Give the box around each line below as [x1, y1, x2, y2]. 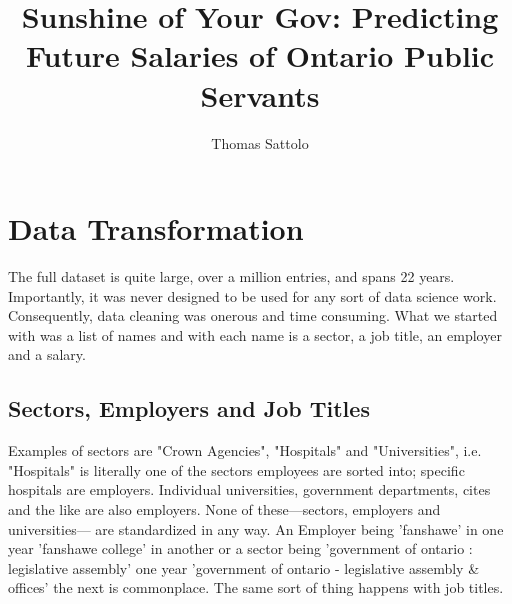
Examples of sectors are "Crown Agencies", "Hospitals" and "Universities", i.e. [8, 440, 482, 461]
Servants [200, 74, 320, 115]
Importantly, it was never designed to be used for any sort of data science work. [8, 285, 497, 306]
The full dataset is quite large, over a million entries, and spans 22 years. [8, 266, 455, 287]
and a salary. [8, 344, 86, 365]
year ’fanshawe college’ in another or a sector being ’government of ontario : [8, 538, 473, 559]
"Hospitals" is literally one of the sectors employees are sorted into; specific [8, 459, 465, 480]
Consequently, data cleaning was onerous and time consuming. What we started [8, 305, 498, 326]
